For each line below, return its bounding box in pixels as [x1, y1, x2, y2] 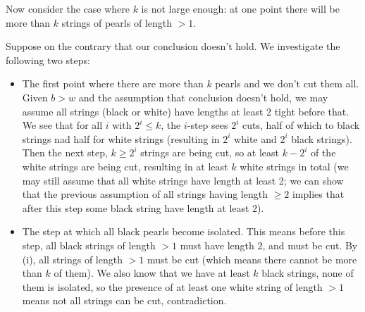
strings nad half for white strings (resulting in [22, 131, 220, 146]
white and [234, 131, 277, 146]
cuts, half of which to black [242, 118, 360, 132]
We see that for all [22, 118, 103, 132]
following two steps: [6, 52, 90, 67]
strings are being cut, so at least [140, 145, 280, 160]
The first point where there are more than [22, 76, 204, 91]
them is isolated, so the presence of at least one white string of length [22, 279, 323, 294]
